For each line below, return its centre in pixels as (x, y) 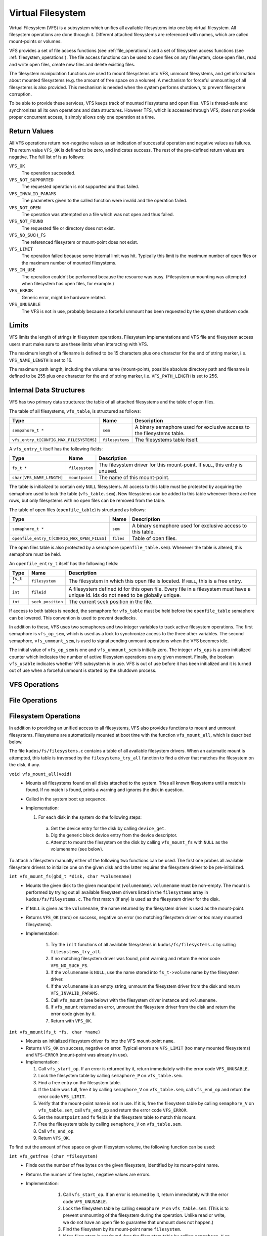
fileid (39, 592)
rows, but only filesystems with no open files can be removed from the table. (87, 501)
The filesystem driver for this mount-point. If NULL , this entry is (171, 465)
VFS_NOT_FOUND (26, 221)
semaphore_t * (28, 529)
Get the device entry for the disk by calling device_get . (108, 828)
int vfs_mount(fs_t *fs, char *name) (55, 1032)
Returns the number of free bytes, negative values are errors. (88, 1174)
